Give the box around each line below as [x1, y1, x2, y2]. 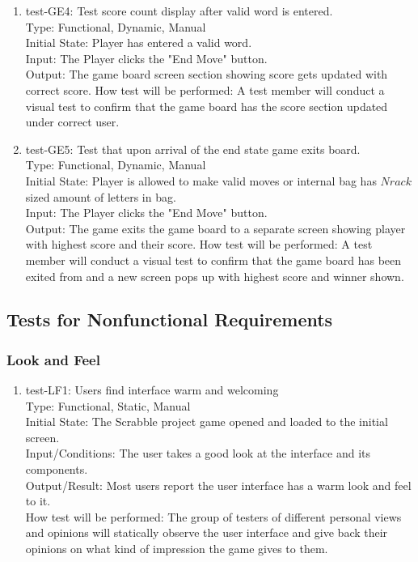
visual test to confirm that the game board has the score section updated [25, 97, 388, 114]
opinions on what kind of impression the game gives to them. [25, 540, 328, 557]
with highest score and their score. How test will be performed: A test [25, 236, 373, 253]
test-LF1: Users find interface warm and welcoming [25, 381, 279, 398]
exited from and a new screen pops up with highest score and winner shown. [25, 267, 404, 284]
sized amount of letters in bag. [25, 188, 176, 205]
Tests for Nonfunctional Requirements [6, 307, 333, 332]
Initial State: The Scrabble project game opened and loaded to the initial [25, 413, 388, 430]
